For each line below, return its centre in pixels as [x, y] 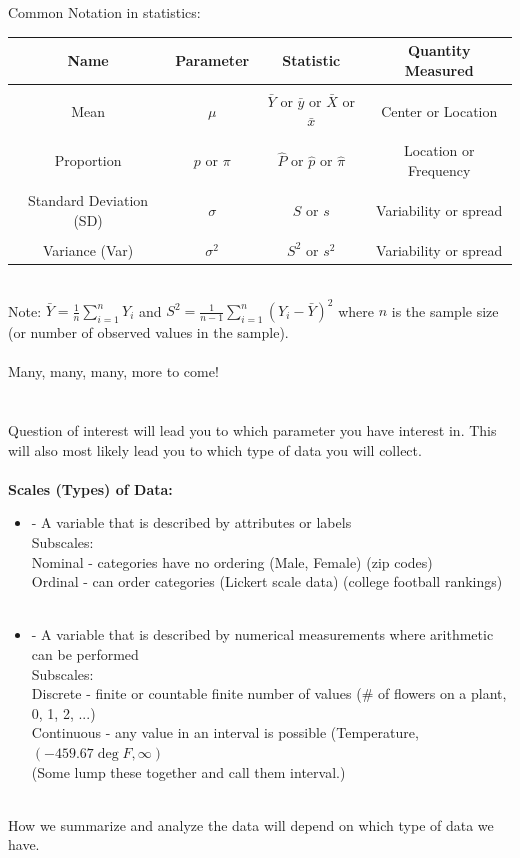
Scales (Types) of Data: [90, 488]
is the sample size [445, 310]
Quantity [439, 50]
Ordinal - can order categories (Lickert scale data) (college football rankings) [267, 581]
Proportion [88, 160]
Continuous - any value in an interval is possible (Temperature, [225, 732]
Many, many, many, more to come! [113, 371]
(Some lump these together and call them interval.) [188, 771]
